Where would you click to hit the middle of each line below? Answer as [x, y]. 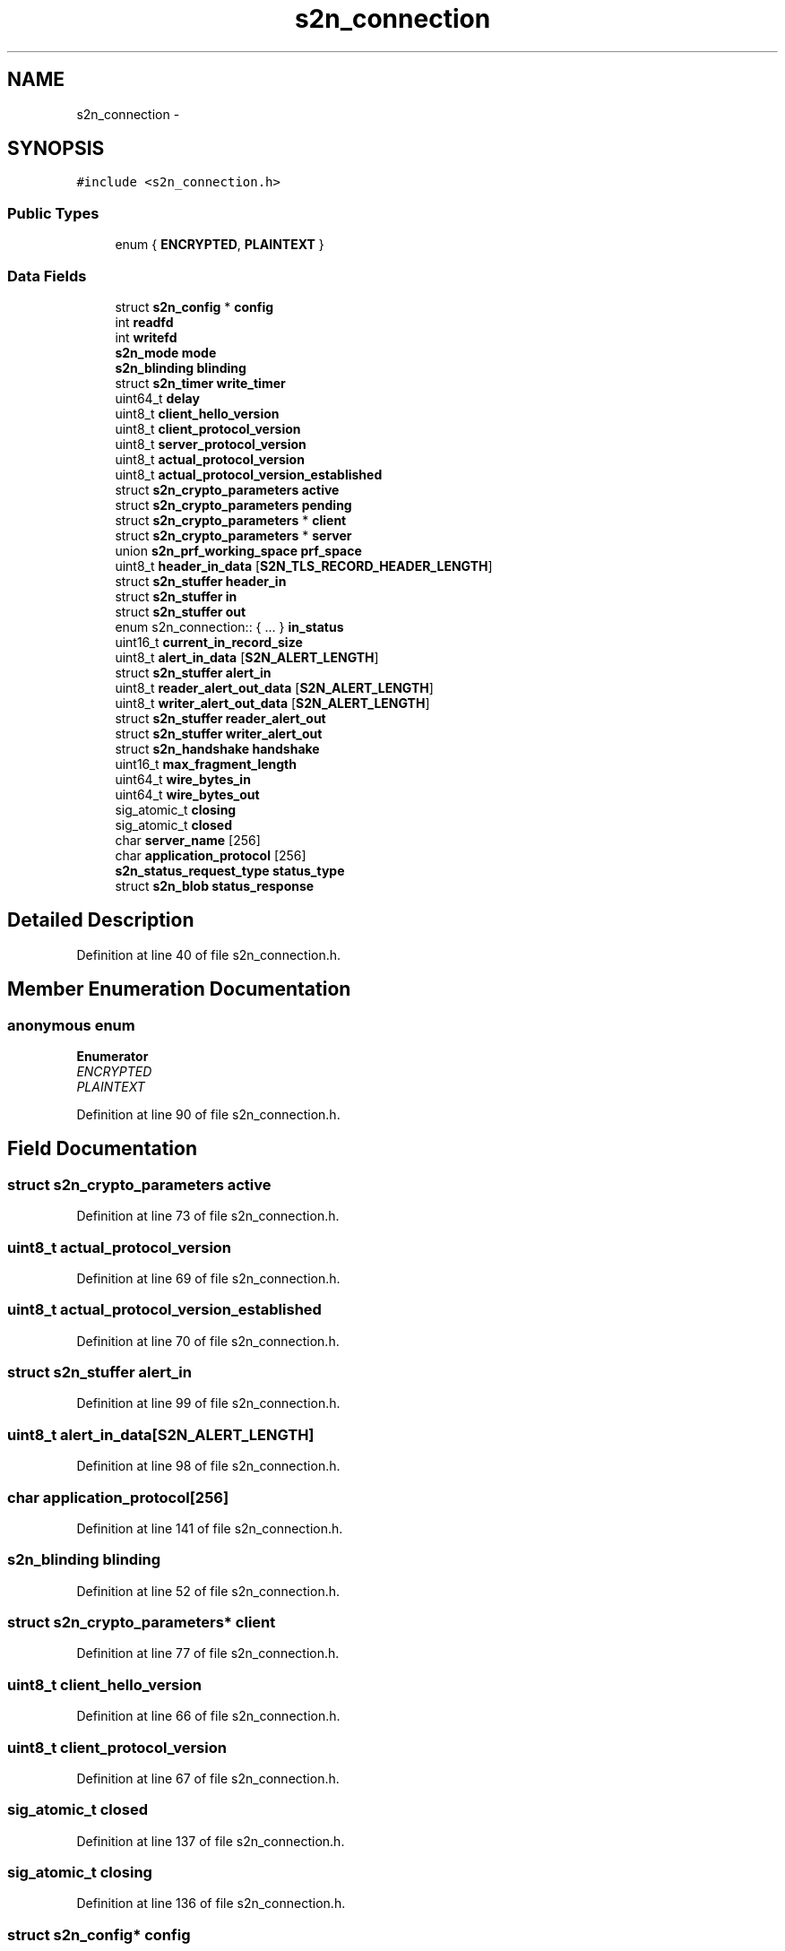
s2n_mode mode [166, 352]
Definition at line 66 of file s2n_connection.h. [208, 1716]
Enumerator [112, 1056]
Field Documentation [102, 1149]
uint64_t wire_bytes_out [187, 794]
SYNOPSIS [56, 149]
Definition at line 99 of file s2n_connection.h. [208, 1403]
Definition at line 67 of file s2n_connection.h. [208, 1778]
